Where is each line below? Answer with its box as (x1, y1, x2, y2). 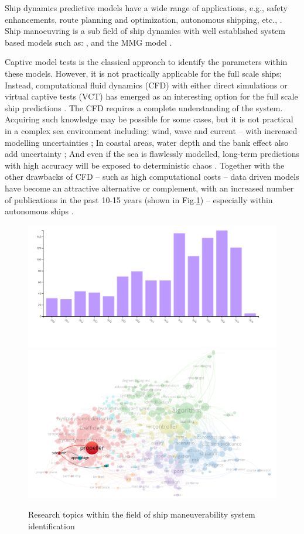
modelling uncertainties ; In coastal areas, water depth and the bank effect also (5, 136, 289, 148)
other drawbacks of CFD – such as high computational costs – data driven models (5, 170, 299, 183)
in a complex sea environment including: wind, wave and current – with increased (5, 124, 298, 136)
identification (28, 519, 75, 532)
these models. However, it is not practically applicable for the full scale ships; (5, 67, 282, 79)
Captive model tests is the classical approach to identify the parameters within (5, 56, 288, 68)
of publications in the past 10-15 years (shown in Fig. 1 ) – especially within (5, 193, 273, 206)
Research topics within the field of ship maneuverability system (28, 508, 255, 521)
